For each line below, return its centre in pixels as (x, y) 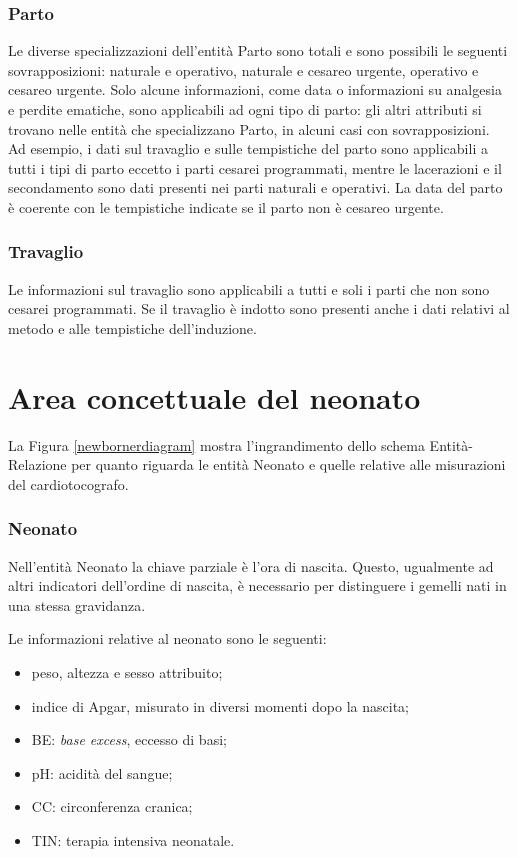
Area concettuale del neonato (214, 396)
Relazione (37, 464)
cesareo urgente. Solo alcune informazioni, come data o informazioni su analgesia (255, 89)
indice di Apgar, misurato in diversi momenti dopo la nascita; (220, 705)
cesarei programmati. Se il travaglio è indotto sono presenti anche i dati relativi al (259, 308)
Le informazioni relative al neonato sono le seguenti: (167, 638)
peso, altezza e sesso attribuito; (127, 672)
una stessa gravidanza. (77, 604)
